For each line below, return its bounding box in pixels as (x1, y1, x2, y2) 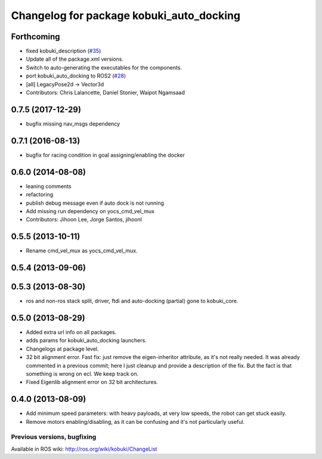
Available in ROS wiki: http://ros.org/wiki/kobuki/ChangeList (11, 445, 157, 452)
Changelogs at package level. (26, 345, 99, 352)
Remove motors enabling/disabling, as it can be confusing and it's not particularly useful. (26, 418, 245, 425)
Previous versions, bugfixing (11, 433, 97, 441)
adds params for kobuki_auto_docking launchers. (26, 337, 147, 344)
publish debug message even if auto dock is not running (26, 199, 164, 207)
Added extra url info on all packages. (26, 329, 117, 336)
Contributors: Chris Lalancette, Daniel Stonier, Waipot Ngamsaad (26, 89, 185, 96)
